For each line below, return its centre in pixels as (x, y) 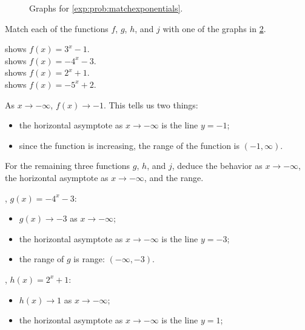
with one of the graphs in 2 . (214, 28)
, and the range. (174, 177)
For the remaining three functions (68, 166)
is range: (89, 259)
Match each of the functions (57, 28)
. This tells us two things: (151, 104)
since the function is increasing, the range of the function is (129, 145)
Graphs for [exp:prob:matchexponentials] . (106, 8)
